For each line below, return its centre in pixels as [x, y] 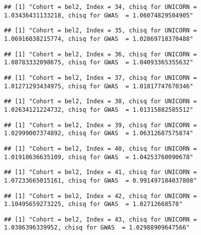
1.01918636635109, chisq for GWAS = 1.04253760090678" [99, 157]
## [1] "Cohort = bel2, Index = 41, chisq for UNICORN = [100, 172]
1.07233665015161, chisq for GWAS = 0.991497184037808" [100, 180]
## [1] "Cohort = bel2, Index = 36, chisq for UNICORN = [100, 54]
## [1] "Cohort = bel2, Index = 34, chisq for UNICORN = [100, 7]
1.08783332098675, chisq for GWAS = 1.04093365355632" [99, 63]
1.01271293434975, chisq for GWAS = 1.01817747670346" [99, 86]
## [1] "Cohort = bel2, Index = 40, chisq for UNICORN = [100, 148]
